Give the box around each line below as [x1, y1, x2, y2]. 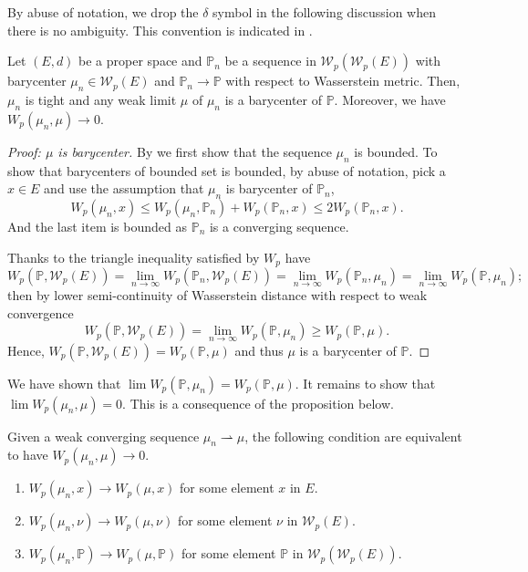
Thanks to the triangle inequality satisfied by [7, 247, 260, 266]
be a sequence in [224, 51, 316, 70]
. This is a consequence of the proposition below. [122, 393, 394, 412]
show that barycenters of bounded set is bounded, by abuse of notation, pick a [7, 161, 446, 180]
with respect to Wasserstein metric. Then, [225, 71, 461, 90]
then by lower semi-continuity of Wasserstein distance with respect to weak [7, 286, 428, 305]
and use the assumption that [44, 179, 204, 198]
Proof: [7, 141, 41, 161]
